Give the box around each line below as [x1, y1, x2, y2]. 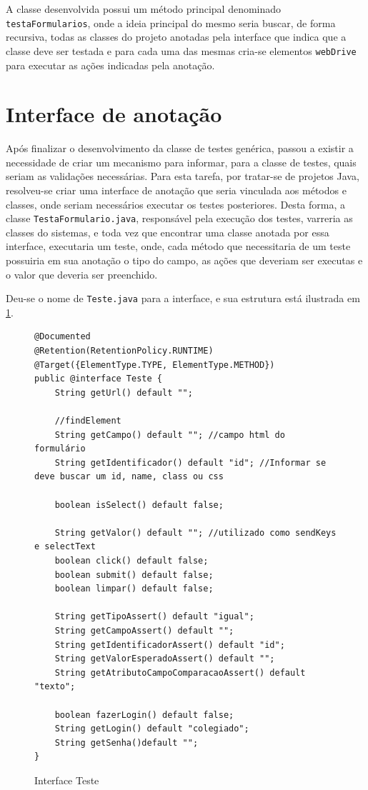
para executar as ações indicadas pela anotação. [6, 57, 215, 72]
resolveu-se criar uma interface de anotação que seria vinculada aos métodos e [6, 183, 347, 197]
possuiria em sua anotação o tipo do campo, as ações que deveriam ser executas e [6, 253, 363, 268]
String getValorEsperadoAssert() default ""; [54, 654, 275, 664]
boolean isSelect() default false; [54, 499, 224, 510]
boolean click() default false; [54, 555, 209, 566]
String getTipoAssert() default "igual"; [54, 611, 254, 622]
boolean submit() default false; [54, 569, 214, 580]
